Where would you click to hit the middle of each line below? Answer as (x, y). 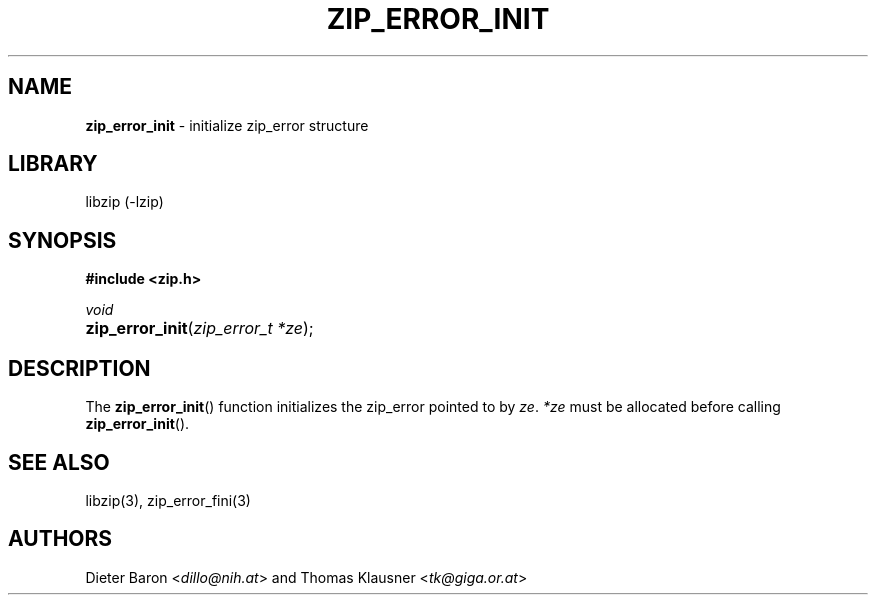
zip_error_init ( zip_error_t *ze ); (199, 328)
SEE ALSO (59, 462)
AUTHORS (60, 539)
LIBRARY (53, 164)
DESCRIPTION (79, 368)
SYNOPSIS (62, 240)
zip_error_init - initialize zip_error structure (227, 125)
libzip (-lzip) (124, 202)
